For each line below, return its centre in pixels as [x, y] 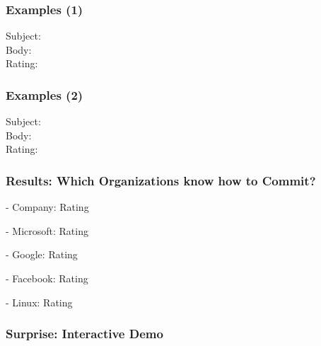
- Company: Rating [47, 207]
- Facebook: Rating [47, 278]
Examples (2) [45, 94]
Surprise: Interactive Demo [84, 334]
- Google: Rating [42, 254]
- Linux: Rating [39, 302]
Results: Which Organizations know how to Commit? [161, 180]
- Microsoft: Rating [47, 230]
